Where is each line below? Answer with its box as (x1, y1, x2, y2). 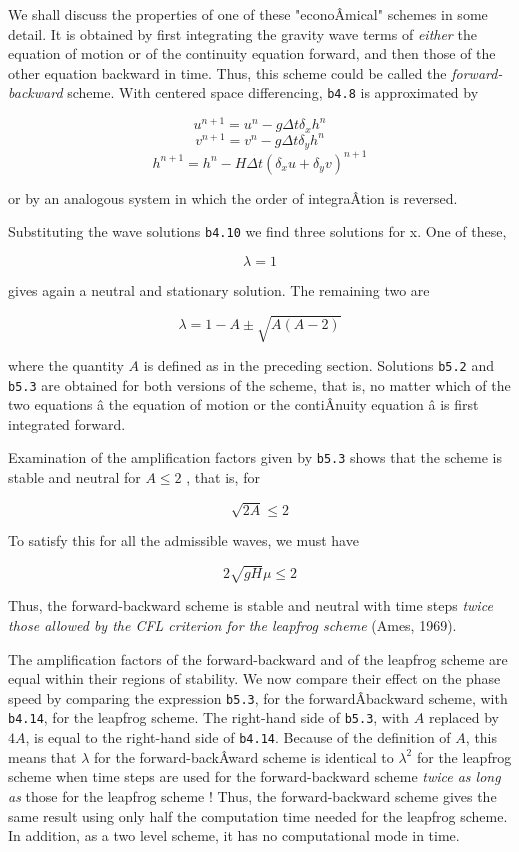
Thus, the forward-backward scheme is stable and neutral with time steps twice (8, 595, 493, 616)
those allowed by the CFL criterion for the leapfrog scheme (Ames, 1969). (8, 615, 457, 636)
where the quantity (8, 354, 124, 375)
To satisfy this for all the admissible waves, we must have (8, 530, 359, 551)
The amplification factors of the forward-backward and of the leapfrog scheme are (8, 648, 508, 669)
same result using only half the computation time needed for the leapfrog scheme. (8, 805, 508, 826)
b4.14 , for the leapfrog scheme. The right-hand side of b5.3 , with (8, 707, 410, 728)
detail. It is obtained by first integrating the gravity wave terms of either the (8, 23, 477, 44)
